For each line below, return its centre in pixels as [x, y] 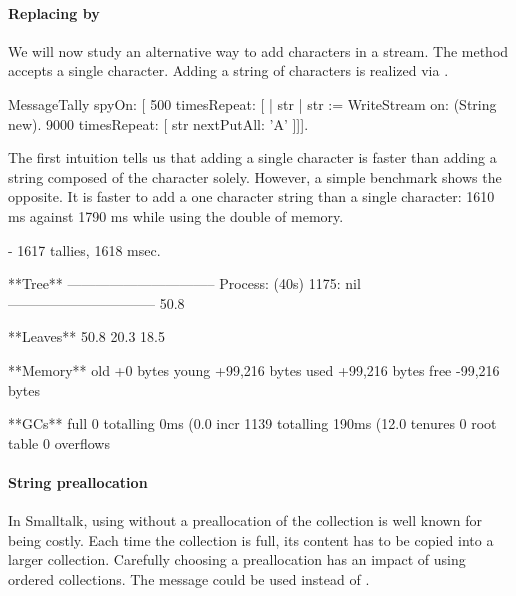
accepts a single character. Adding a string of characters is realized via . [228, 70]
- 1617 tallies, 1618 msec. [84, 249]
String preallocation [78, 481]
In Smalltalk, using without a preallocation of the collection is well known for [245, 520]
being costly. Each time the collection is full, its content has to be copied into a [251, 539]
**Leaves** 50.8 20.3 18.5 [86, 336]
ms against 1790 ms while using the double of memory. [176, 215]
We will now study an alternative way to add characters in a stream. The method [258, 50]
